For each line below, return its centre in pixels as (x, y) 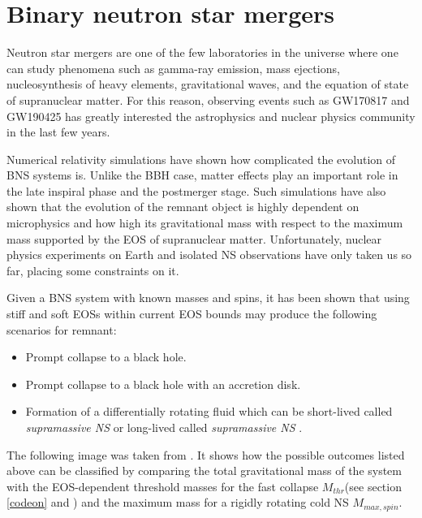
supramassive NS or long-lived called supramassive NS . (164, 427)
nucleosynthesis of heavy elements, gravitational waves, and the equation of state (208, 84)
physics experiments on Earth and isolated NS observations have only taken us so (209, 255)
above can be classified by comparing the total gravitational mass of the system (205, 471)
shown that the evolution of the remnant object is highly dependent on (183, 207)
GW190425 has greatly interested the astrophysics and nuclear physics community (211, 116)
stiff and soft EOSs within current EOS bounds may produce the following (192, 314)
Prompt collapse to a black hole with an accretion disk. (163, 384)
